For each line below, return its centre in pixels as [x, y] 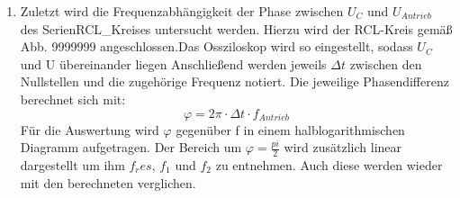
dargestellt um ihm [72, 164]
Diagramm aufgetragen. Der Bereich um [131, 147]
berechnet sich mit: [73, 99]
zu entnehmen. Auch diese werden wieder [329, 164]
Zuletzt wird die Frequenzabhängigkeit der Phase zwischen [182, 11]
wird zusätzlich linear [343, 147]
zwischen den [386, 63]
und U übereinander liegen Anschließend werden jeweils [173, 63]
